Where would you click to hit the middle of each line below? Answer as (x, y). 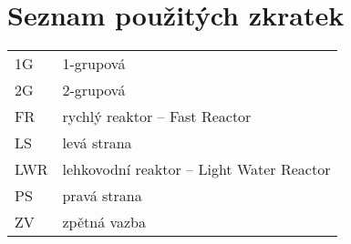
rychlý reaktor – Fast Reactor (157, 117)
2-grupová (94, 90)
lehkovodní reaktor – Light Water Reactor (196, 169)
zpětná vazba (104, 222)
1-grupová (94, 64)
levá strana (97, 143)
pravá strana (102, 196)
